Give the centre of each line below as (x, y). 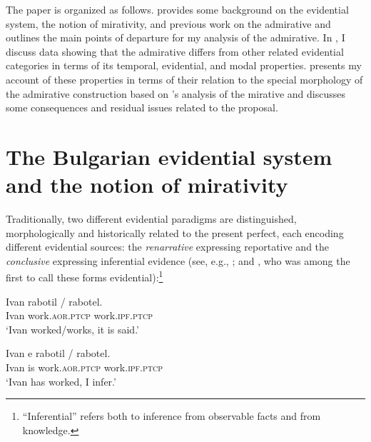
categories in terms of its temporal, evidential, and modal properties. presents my (184, 65)
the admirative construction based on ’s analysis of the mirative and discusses (176, 93)
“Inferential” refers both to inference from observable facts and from (172, 416)
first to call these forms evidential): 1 (85, 276)
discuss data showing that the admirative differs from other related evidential (175, 51)
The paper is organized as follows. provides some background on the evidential (177, 9)
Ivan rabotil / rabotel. (54, 301)
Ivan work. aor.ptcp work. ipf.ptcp (79, 315)
